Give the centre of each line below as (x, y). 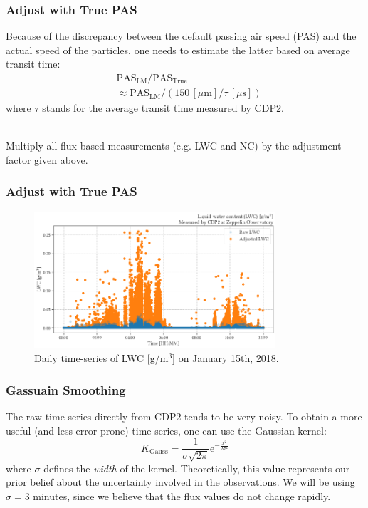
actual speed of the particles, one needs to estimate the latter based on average (178, 50)
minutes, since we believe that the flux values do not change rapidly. (182, 496)
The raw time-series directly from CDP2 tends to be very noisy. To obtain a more (184, 416)
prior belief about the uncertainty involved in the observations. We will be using (180, 482)
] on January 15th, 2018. (226, 358)
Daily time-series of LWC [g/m (101, 358)
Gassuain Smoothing (66, 389)
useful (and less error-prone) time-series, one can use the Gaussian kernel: (166, 430)
